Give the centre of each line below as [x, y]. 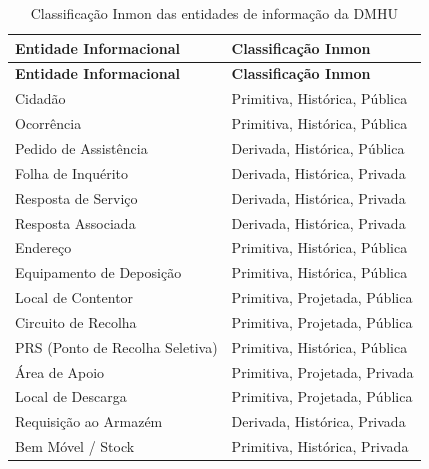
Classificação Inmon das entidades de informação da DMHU [214, 13]
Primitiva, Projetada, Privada [322, 371]
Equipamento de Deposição [98, 272]
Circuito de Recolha [76, 321]
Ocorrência [48, 123]
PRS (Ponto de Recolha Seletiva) [116, 346]
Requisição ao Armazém [89, 421]
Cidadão [40, 98]
